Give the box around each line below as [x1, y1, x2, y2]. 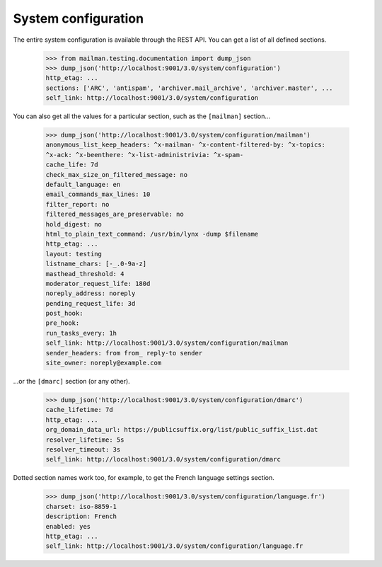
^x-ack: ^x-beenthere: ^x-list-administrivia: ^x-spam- [45, 151, 244, 159]
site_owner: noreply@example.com [45, 359, 162, 367]
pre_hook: [45, 319, 80, 327]
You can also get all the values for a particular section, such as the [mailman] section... [13, 112, 271, 120]
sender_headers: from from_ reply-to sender [45, 349, 203, 357]
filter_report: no [45, 200, 110, 208]
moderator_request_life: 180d [45, 280, 151, 287]
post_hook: [45, 309, 83, 318]
